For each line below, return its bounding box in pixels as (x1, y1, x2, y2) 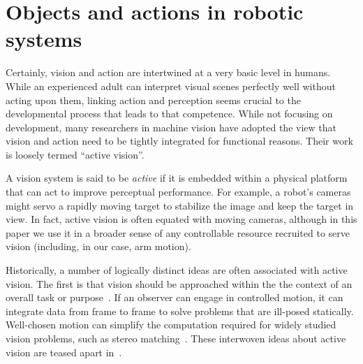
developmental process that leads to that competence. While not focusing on (6, 106, 333, 121)
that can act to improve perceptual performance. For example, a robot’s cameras (6, 184, 351, 199)
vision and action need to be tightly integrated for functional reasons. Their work (6, 133, 353, 148)
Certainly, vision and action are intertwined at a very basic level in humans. (6, 65, 331, 80)
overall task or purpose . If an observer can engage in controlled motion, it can (6, 290, 343, 305)
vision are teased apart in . (6, 344, 122, 359)
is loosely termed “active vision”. (6, 147, 145, 161)
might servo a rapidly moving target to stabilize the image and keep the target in (6, 198, 354, 212)
